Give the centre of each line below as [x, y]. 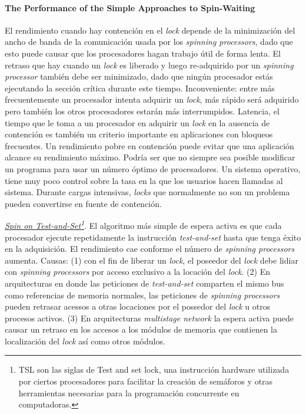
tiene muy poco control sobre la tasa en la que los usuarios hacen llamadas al [144, 180]
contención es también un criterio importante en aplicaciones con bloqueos [139, 134]
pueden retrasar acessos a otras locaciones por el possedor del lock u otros [138, 306]
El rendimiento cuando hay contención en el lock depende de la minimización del [150, 30]
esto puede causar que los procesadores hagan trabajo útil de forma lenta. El [143, 53]
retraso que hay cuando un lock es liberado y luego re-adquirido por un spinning [149, 65]
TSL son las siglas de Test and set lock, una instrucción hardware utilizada [154, 369]
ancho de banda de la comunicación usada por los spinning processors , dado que [149, 42]
